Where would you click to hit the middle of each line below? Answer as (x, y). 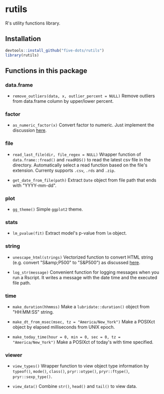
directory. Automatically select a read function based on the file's (80, 165)
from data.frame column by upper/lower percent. (63, 101)
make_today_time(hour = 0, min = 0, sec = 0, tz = (66, 337)
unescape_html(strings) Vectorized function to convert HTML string (83, 257)
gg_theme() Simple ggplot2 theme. (48, 210)
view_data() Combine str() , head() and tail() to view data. (75, 386)
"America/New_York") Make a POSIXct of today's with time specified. (83, 342)
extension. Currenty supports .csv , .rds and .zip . (64, 170)
